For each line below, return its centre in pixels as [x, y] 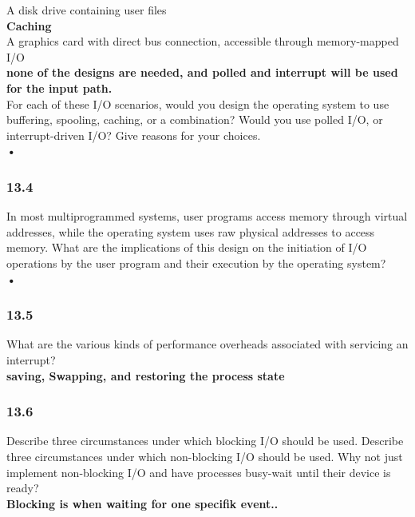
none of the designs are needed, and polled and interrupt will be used [202, 72]
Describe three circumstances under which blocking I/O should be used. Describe [205, 441]
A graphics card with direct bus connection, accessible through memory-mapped [203, 41]
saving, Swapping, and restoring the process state [146, 375]
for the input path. [59, 87]
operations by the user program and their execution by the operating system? [196, 262]
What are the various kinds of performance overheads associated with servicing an [207, 344]
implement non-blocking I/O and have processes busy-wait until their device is [199, 472]
